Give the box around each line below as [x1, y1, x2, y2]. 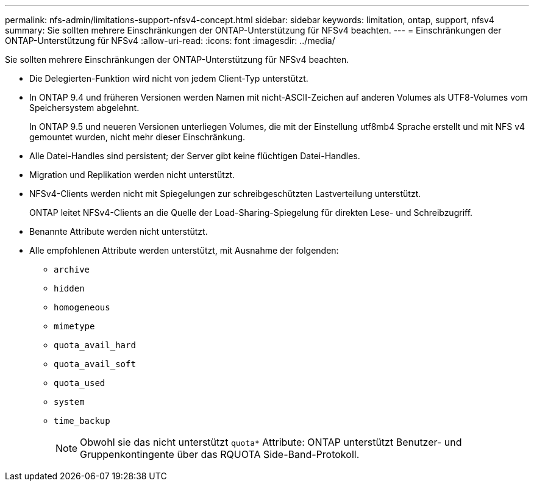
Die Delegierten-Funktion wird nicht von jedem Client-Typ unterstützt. [29, 73, 308, 84]
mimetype [54, 321, 95, 331]
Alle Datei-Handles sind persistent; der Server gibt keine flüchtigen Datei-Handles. [29, 151, 360, 161]
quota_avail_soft [54, 359, 136, 369]
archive [54, 265, 90, 274]
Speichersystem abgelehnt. [29, 102, 140, 113]
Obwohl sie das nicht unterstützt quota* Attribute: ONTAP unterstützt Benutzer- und [80, 436, 462, 448]
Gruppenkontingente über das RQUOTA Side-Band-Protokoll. [80, 448, 360, 460]
